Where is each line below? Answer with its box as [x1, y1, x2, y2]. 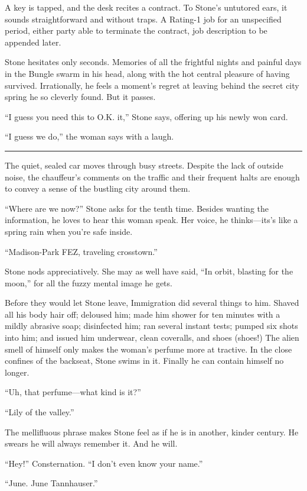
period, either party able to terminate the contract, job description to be [5, 24, 267, 37]
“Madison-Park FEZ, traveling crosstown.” [5, 245, 158, 257]
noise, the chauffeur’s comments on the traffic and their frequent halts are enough [5, 170, 300, 183]
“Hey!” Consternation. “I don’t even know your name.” [5, 457, 203, 469]
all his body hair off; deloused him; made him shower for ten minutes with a [5, 308, 280, 320]
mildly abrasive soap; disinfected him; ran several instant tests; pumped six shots [5, 319, 298, 332]
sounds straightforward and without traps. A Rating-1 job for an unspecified [5, 12, 282, 25]
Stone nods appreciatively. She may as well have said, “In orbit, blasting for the [5, 265, 293, 277]
